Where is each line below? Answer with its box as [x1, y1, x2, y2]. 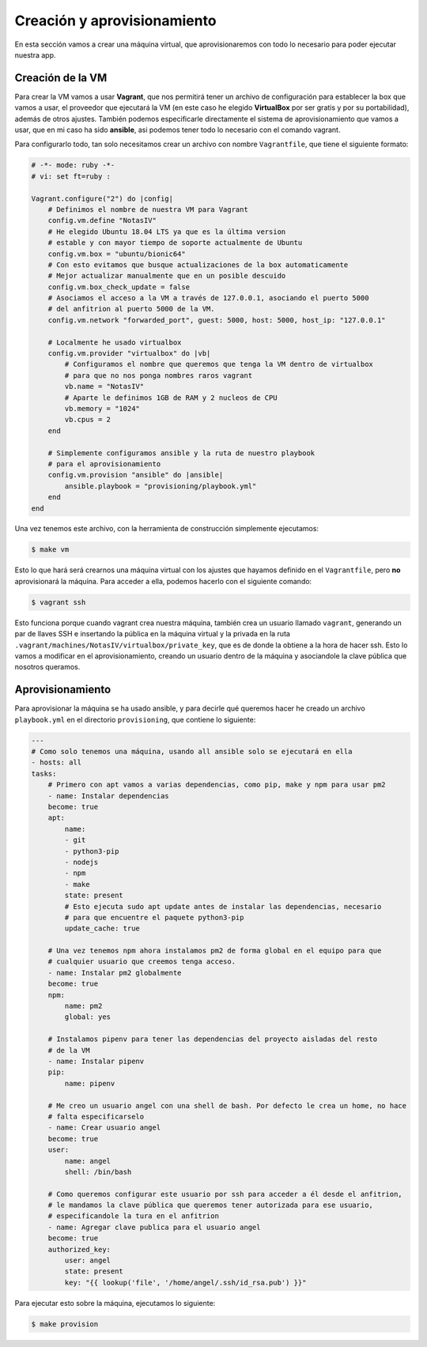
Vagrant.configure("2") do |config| [31, 194, 174, 203]
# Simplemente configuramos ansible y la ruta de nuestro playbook [47, 448, 316, 458]
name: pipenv [64, 1079, 115, 1088]
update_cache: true [64, 924, 140, 933]
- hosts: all [31, 758, 82, 767]
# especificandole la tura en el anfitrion [47, 1212, 219, 1221]
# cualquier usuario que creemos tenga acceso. [47, 957, 236, 966]
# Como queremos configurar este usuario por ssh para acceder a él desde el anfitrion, [47, 1190, 402, 1198]
